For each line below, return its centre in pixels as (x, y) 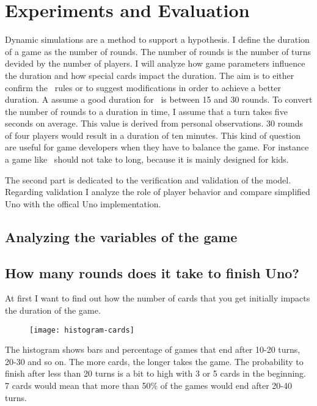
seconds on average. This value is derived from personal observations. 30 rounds (154, 123)
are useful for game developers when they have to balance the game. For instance (157, 147)
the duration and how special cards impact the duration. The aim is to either (150, 75)
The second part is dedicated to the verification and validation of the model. (148, 179)
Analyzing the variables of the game (121, 236)
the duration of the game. (53, 310)
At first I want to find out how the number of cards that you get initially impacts (158, 298)
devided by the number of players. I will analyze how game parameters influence (155, 63)
